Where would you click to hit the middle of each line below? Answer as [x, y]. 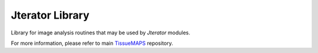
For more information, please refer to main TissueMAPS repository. [92, 43]
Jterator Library [50, 15]
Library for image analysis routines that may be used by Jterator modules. [101, 33]
